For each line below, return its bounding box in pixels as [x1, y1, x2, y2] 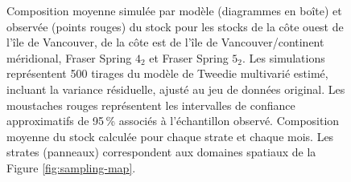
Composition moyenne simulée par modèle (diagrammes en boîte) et [6, 2, 342, 18]
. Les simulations [242, 49, 325, 66]
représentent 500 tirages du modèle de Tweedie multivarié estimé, [6, 65, 328, 82]
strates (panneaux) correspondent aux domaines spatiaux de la [6, 144, 316, 160]
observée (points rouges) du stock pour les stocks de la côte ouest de [6, 18, 344, 34]
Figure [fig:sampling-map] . [6, 159, 136, 176]
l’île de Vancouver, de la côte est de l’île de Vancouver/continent [6, 34, 324, 51]
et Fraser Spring [149, 49, 229, 66]
